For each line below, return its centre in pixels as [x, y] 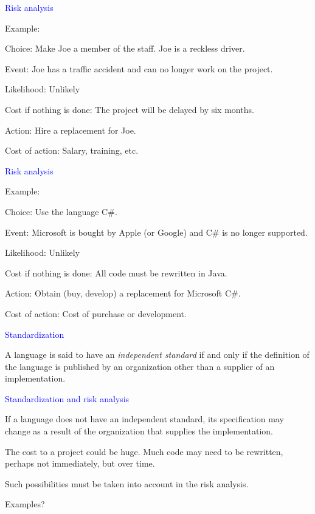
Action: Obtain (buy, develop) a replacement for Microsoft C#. [123, 293]
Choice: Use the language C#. [61, 211]
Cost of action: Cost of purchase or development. [96, 313]
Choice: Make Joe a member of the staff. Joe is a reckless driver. [125, 48]
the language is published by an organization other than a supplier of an [140, 366]
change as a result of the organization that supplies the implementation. [139, 431]
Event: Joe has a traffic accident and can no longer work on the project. [139, 68]
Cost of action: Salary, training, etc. [72, 150]
